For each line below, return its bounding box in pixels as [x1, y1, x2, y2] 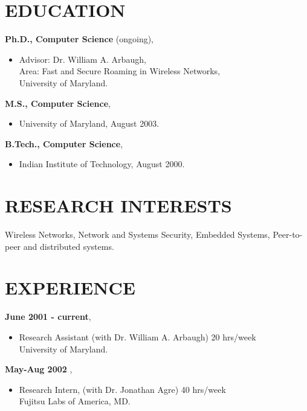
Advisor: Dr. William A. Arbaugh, [19, 53, 146, 65]
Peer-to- [273, 228, 303, 240]
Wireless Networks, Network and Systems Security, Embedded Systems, [5, 228, 270, 240]
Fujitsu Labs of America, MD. [19, 395, 131, 407]
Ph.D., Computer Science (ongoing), [5, 33, 154, 45]
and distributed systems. [23, 240, 114, 252]
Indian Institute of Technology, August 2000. [19, 158, 185, 170]
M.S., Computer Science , [5, 97, 111, 109]
